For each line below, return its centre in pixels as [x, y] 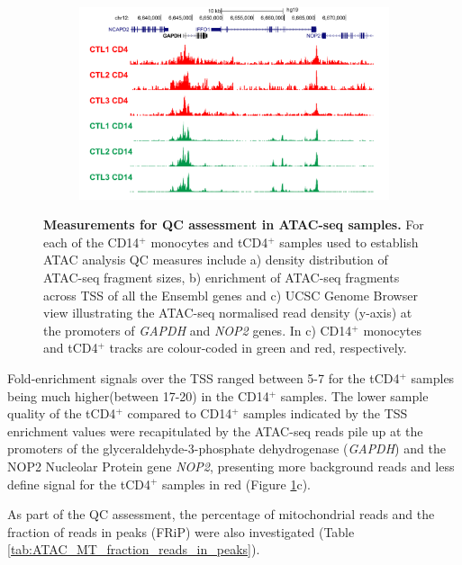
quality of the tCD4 [62, 413]
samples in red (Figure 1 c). [236, 484]
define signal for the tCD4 [79, 484]
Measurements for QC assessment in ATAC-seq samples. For [234, 224]
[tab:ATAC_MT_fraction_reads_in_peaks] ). [134, 549]
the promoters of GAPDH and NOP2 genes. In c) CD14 [198, 330]
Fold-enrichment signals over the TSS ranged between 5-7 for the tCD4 [204, 378]
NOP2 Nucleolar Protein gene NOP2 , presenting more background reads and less [231, 466]
